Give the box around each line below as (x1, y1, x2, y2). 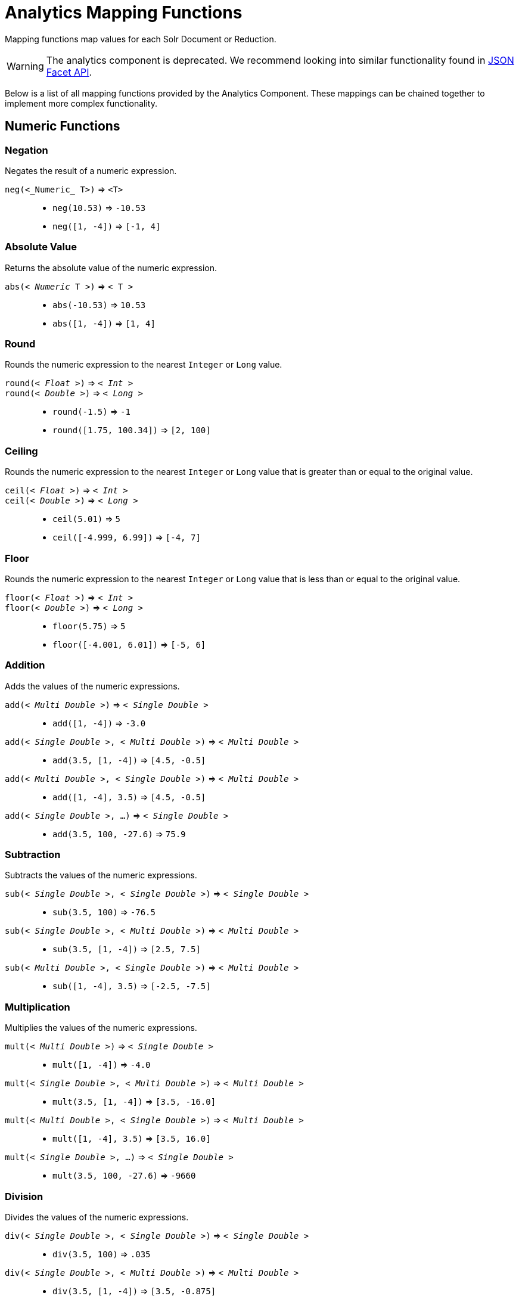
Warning (7, 60, 44, 72)
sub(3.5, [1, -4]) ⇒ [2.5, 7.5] (52, 944, 201, 955)
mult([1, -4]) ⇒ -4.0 (52, 1059, 151, 1070)
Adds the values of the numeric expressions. (5, 680, 180, 691)
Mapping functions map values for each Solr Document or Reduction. (5, 33, 276, 44)
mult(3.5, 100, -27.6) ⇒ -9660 (52, 1170, 196, 1181)
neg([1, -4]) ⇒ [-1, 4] (52, 220, 161, 231)
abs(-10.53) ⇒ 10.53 (52, 299, 146, 310)
